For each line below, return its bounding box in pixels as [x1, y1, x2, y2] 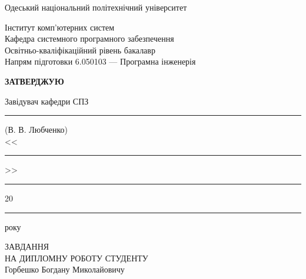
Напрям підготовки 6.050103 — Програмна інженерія [5, 55, 196, 68]
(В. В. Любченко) [5, 123, 68, 136]
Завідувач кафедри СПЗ [5, 95, 89, 107]
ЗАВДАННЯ [5, 240, 49, 253]
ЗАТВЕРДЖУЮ [5, 75, 64, 87]
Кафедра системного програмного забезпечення [5, 32, 174, 45]
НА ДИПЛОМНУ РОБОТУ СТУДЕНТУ [5, 251, 148, 264]
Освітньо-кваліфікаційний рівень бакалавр [5, 43, 155, 56]
